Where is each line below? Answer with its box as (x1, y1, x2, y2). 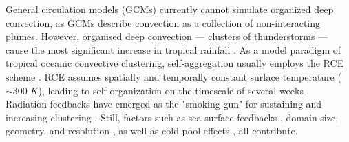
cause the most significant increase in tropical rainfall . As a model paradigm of (6, 42, 341, 57)
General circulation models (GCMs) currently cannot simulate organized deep (6, 2, 334, 16)
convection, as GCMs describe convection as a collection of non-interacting (6, 15, 321, 30)
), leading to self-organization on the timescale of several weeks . (38, 83, 310, 97)
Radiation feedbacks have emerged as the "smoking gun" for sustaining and (6, 97, 322, 111)
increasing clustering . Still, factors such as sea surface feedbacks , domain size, (6, 110, 339, 124)
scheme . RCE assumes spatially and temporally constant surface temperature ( (6, 69, 341, 83)
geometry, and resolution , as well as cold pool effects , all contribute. (6, 123, 298, 138)
